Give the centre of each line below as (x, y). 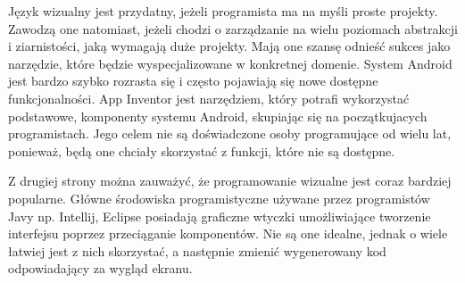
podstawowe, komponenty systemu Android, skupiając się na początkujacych (218, 116)
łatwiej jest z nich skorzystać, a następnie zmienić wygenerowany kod (197, 250)
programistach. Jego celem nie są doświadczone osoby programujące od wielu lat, (230, 133)
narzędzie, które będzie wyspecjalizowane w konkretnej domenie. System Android (230, 63)
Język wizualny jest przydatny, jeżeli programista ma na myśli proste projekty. (223, 11)
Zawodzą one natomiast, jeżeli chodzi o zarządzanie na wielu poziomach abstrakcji (233, 28)
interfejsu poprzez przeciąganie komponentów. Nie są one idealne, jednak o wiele (228, 233)
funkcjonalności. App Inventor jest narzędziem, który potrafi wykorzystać (209, 98)
